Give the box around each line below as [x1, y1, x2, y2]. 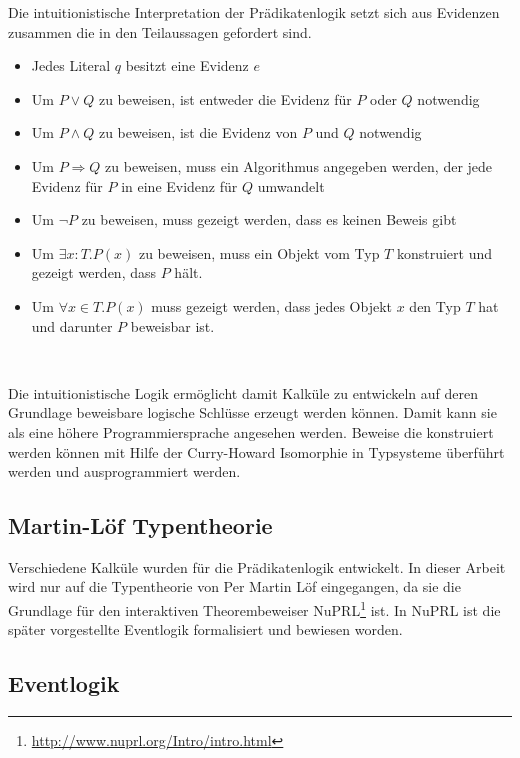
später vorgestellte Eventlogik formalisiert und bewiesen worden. [8, 619, 403, 640]
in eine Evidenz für [121, 175, 238, 196]
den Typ [409, 295, 461, 316]
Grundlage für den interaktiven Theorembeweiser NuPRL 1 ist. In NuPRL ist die [8, 597, 501, 620]
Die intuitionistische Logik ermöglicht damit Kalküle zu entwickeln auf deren [8, 382, 479, 403]
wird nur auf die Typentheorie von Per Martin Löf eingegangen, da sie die [8, 576, 461, 597]
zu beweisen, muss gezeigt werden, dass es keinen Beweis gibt [81, 209, 457, 230]
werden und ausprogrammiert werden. [8, 461, 241, 482]
